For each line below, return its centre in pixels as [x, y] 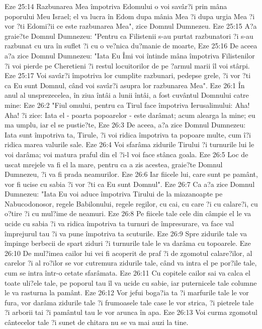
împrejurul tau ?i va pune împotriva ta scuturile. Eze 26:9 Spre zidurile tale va [126, 233]
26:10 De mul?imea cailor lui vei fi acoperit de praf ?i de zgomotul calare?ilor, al [128, 253]
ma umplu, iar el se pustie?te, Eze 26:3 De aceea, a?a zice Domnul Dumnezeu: [125, 125]
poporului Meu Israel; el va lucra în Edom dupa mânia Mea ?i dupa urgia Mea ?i [130, 16]
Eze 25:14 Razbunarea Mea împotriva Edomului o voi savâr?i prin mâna [116, 6]
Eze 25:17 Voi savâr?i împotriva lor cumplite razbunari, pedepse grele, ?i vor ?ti [128, 75]
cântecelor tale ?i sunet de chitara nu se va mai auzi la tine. [97, 322]
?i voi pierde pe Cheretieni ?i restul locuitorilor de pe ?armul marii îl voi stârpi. [127, 65]
